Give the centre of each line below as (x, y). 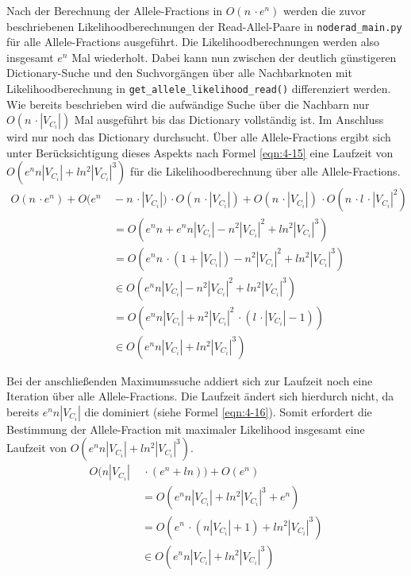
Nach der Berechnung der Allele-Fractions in (115, 10)
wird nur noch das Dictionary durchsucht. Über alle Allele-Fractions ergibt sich (199, 137)
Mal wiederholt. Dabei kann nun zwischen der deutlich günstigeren (234, 57)
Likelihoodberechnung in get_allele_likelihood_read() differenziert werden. (199, 89)
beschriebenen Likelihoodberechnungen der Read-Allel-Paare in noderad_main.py (204, 26)
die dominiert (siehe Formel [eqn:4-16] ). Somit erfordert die (228, 411)
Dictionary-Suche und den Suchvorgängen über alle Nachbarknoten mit (179, 73)
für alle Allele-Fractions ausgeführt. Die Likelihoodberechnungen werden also (193, 42)
